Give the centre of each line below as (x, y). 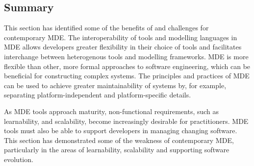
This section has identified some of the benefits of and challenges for (106, 28)
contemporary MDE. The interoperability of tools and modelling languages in (121, 37)
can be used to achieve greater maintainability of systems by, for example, (115, 85)
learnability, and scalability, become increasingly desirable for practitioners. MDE (126, 121)
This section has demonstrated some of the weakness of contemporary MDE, (119, 140)
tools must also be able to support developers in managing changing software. (121, 130)
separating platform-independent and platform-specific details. (98, 95)
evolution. (19, 159)
